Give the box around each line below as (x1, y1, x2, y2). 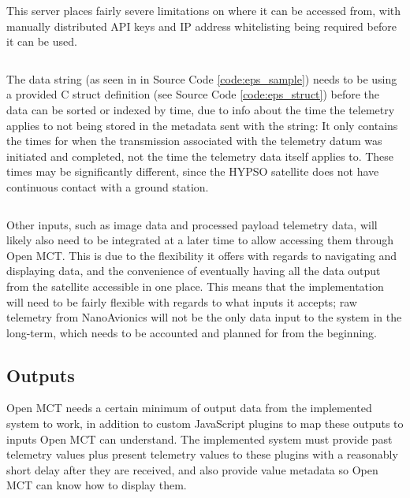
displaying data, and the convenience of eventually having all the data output (6, 262, 381, 279)
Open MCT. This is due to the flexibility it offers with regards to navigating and (6, 247, 397, 263)
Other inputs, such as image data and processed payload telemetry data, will (6, 216, 378, 232)
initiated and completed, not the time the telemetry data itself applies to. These (6, 147, 394, 164)
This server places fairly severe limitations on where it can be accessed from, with (6, 2, 401, 18)
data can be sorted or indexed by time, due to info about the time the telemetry (6, 101, 395, 117)
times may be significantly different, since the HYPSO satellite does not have (6, 163, 379, 180)
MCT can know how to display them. (6, 477, 187, 493)
